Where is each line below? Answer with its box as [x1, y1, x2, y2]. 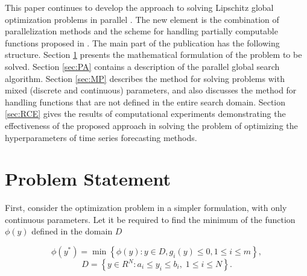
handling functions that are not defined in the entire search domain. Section [5, 95, 286, 108]
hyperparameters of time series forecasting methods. [5, 131, 197, 143]
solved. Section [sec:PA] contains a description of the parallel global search [5, 60, 280, 72]
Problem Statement [5, 166, 171, 191]
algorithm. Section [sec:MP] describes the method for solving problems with [5, 72, 285, 84]
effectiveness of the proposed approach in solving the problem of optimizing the [5, 119, 298, 131]
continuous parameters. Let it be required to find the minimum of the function [5, 213, 296, 225]
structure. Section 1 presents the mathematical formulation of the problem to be [5, 48, 302, 61]
